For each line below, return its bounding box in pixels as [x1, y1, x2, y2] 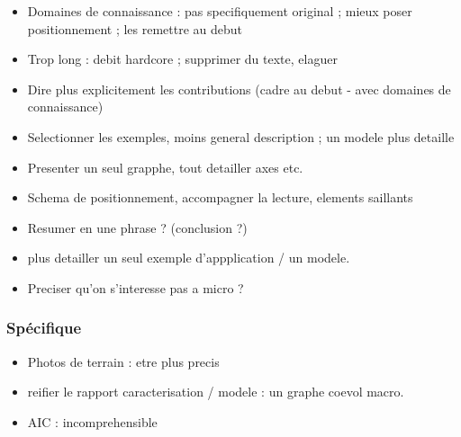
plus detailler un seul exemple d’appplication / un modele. [27, 248, 350, 267]
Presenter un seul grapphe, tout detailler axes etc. [27, 157, 303, 176]
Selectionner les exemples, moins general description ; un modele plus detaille [27, 127, 455, 146]
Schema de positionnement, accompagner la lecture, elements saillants [27, 188, 413, 207]
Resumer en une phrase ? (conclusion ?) [27, 218, 248, 236]
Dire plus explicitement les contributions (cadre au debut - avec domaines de [27, 79, 451, 98]
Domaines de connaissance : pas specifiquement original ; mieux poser [27, 2, 412, 20]
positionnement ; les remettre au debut [27, 19, 243, 38]
